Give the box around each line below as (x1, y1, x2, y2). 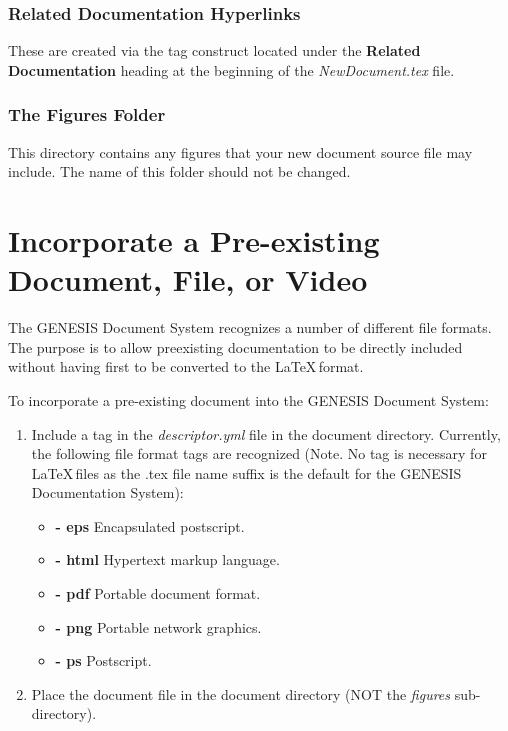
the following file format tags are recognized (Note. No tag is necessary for (31, 443, 487, 464)
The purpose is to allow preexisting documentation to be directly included (8, 336, 463, 357)
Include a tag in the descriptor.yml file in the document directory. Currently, (31, 423, 501, 444)
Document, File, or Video (8, 259, 368, 300)
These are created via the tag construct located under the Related (8, 40, 421, 61)
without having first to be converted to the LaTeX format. (8, 356, 364, 377)
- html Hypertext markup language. (55, 549, 280, 570)
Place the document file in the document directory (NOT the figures (31, 683, 451, 704)
